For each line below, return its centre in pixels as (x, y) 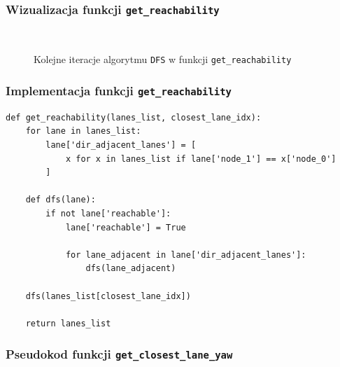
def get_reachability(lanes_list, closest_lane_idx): (134, 117)
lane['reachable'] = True (126, 227)
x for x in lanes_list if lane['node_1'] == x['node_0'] (201, 159)
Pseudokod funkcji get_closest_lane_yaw (119, 354)
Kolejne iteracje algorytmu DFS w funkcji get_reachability (163, 59)
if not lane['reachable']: (108, 213)
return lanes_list (68, 323)
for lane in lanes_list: (83, 131)
